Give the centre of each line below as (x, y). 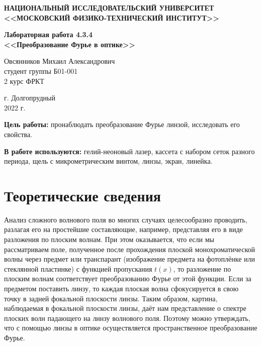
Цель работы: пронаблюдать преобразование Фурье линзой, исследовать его (122, 124)
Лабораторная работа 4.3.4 (49, 34)
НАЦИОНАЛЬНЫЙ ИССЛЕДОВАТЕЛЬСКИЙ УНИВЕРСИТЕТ (109, 8)
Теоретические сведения (82, 195)
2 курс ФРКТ (24, 81)
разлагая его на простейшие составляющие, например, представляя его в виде (123, 229)
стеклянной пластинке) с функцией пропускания (78, 268)
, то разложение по (202, 268)
